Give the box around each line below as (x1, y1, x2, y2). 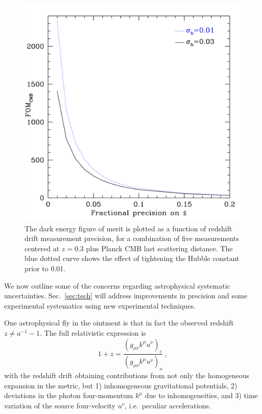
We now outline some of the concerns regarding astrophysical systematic (4, 280, 230, 291)
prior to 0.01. (25, 263, 66, 273)
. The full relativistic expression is (40, 327, 146, 338)
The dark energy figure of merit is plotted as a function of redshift (25, 223, 232, 233)
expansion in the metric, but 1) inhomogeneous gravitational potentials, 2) (4, 380, 237, 390)
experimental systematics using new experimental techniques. (4, 300, 196, 311)
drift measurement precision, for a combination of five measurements (25, 233, 239, 244)
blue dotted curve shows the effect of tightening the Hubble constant (25, 253, 240, 264)
